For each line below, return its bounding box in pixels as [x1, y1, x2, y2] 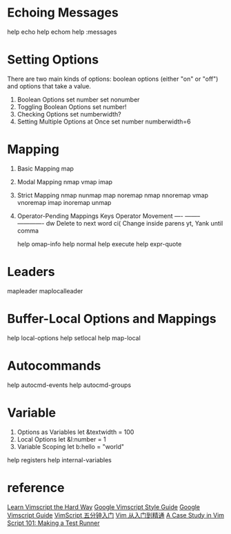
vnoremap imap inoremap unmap [17, 198, 112, 206]
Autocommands [7, 357, 101, 373]
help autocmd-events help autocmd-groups [7, 381, 132, 389]
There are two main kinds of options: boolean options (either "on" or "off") [7, 75, 219, 83]
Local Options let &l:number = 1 [17, 435, 106, 443]
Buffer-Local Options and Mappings [7, 310, 217, 326]
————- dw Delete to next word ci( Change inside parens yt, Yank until [17, 219, 223, 227]
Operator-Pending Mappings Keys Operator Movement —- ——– [17, 212, 201, 220]
